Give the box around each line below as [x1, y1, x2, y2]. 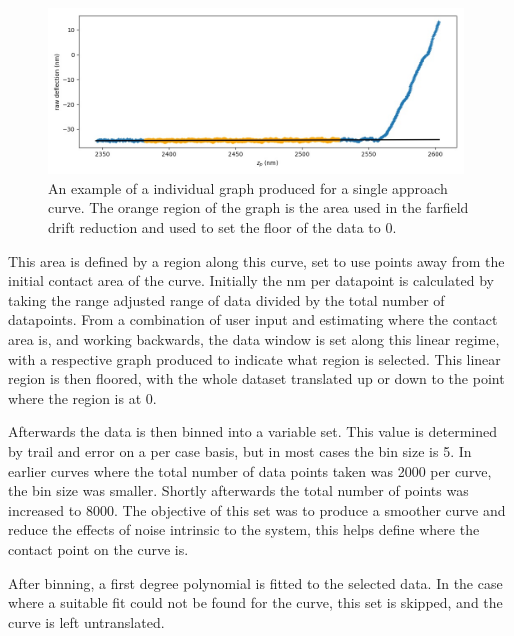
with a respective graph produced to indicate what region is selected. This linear [8, 348, 501, 369]
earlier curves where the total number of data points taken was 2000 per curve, [8, 460, 492, 481]
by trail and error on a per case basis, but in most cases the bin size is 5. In [8, 441, 472, 461]
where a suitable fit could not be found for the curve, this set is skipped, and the [8, 592, 503, 613]
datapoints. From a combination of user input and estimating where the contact [8, 309, 498, 330]
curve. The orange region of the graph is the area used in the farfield [48, 197, 469, 218]
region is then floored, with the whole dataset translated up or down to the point [8, 368, 505, 389]
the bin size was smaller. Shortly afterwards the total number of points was [8, 480, 469, 501]
